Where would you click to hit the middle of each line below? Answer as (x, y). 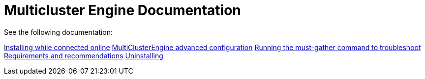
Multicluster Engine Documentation (122, 10)
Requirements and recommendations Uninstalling (84, 55)
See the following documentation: (59, 32)
